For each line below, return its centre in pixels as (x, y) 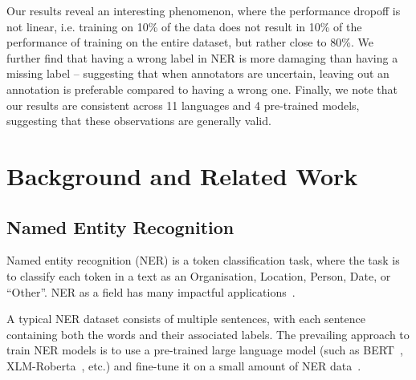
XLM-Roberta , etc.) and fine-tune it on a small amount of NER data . (184, 365)
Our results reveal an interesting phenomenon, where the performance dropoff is (204, 10)
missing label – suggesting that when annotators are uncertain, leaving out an (198, 73)
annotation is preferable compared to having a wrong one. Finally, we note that (202, 89)
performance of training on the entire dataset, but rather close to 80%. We (190, 42)
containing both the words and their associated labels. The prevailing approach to (208, 334)
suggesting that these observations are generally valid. (139, 121)
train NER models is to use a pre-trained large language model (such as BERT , (205, 350)
